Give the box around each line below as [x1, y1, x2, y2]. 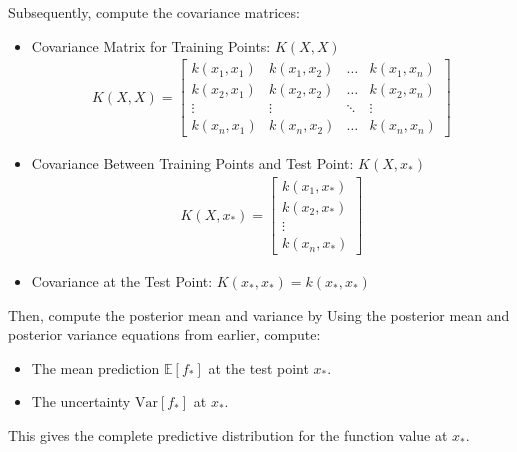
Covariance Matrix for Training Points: [31, 35, 271, 56]
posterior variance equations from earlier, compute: [8, 324, 321, 345]
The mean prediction [31, 357, 160, 378]
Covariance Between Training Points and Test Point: [31, 153, 354, 174]
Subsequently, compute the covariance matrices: [8, 2, 300, 22]
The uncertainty [31, 391, 131, 412]
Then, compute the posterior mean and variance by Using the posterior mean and [8, 304, 510, 325]
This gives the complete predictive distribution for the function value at [8, 425, 448, 446]
